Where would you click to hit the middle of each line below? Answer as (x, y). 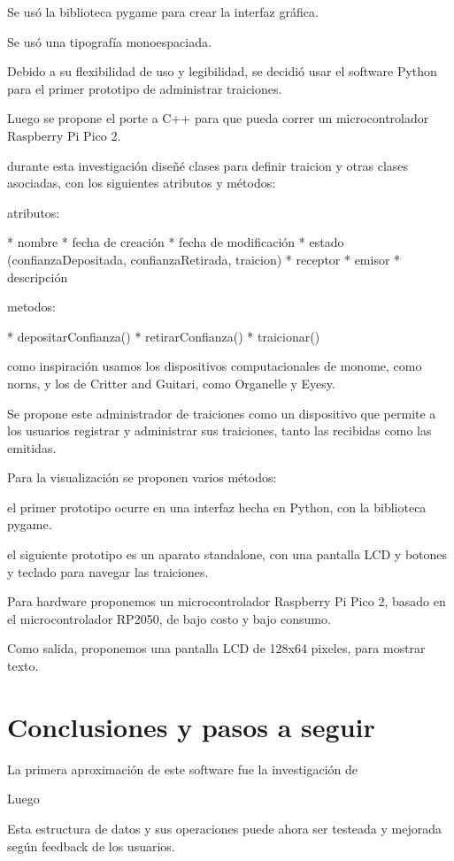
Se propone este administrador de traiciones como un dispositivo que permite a (222, 413)
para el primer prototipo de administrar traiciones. (145, 88)
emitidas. (32, 447)
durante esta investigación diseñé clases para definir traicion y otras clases (208, 165)
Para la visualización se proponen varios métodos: (142, 477)
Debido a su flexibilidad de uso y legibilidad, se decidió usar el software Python (222, 71)
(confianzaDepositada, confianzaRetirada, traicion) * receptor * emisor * (204, 259)
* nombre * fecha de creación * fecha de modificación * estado (176, 242)
